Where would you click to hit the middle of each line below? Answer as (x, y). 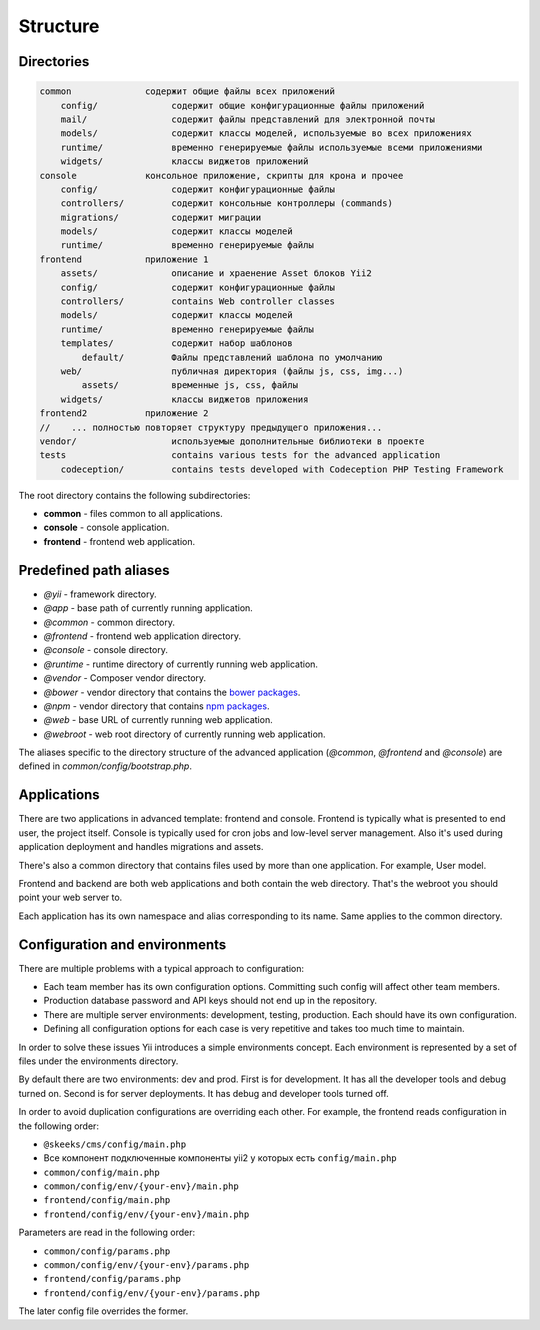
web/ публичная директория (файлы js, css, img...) (232, 371)
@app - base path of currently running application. (148, 608)
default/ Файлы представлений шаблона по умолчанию (232, 357)
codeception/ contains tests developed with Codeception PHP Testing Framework (282, 469)
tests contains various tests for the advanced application (240, 455)
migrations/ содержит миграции (161, 217)
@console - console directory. (106, 650)
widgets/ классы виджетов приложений (184, 161)
